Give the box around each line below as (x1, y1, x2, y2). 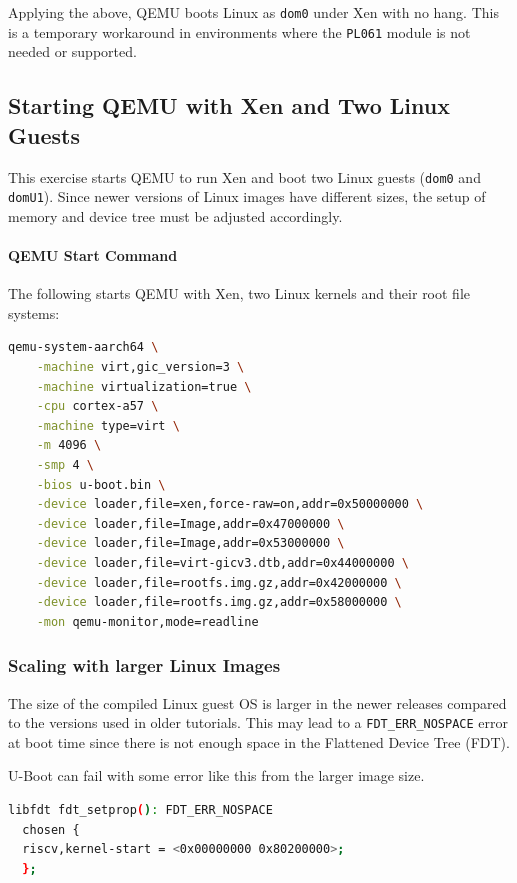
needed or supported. (8, 41, 137, 62)
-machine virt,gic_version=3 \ (36, 359, 245, 374)
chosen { (22, 822, 80, 837)
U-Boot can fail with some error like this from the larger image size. (8, 765, 425, 786)
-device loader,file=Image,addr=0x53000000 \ (36, 536, 345, 551)
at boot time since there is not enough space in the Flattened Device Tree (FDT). (8, 731, 510, 752)
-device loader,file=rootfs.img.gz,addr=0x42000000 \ (36, 575, 402, 590)
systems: (8, 302, 60, 323)
